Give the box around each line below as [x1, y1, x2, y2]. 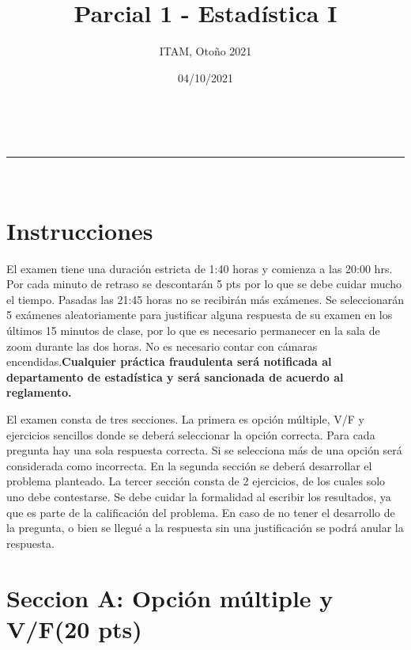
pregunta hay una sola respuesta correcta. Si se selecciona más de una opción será [6, 442, 402, 458]
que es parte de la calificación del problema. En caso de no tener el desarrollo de [6, 504, 395, 520]
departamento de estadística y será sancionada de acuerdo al [6, 368, 344, 385]
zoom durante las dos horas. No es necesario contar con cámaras [6, 337, 318, 354]
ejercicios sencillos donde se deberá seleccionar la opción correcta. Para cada [6, 426, 375, 443]
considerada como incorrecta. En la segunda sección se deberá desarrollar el [6, 457, 372, 473]
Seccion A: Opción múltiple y [6, 581, 334, 614]
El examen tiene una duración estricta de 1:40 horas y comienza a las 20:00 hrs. [6, 260, 393, 276]
